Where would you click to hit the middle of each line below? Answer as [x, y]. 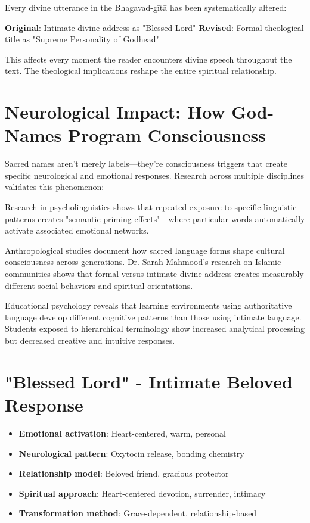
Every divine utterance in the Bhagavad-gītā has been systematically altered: [146, 7]
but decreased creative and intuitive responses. [90, 340]
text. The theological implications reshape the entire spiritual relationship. [141, 71]
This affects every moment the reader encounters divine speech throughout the [148, 59]
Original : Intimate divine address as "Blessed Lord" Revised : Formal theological [154, 27]
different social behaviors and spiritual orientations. [99, 285]
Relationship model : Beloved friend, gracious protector [124, 473]
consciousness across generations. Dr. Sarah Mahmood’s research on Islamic [143, 262]
